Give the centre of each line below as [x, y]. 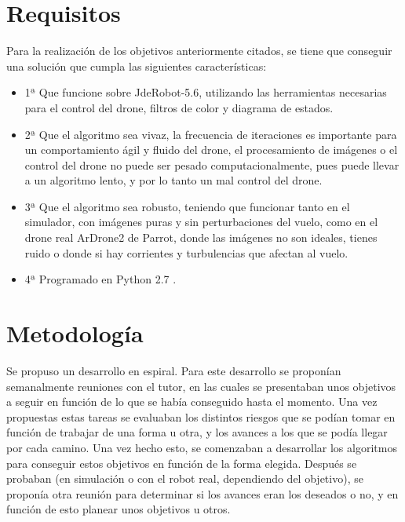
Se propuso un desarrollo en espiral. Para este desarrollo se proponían [174, 370]
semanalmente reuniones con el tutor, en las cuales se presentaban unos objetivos [201, 386]
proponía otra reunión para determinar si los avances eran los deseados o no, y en [202, 493]
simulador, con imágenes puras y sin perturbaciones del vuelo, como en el [201, 222]
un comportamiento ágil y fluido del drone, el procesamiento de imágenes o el [211, 150]
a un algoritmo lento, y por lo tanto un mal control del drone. [173, 180]
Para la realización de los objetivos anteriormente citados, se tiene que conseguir [199, 51]
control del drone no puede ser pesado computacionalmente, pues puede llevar [212, 164]
